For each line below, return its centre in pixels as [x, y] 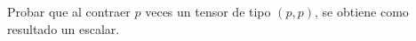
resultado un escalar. [64, 28]
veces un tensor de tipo [208, 11]
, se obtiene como [362, 11]
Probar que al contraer [69, 11]
